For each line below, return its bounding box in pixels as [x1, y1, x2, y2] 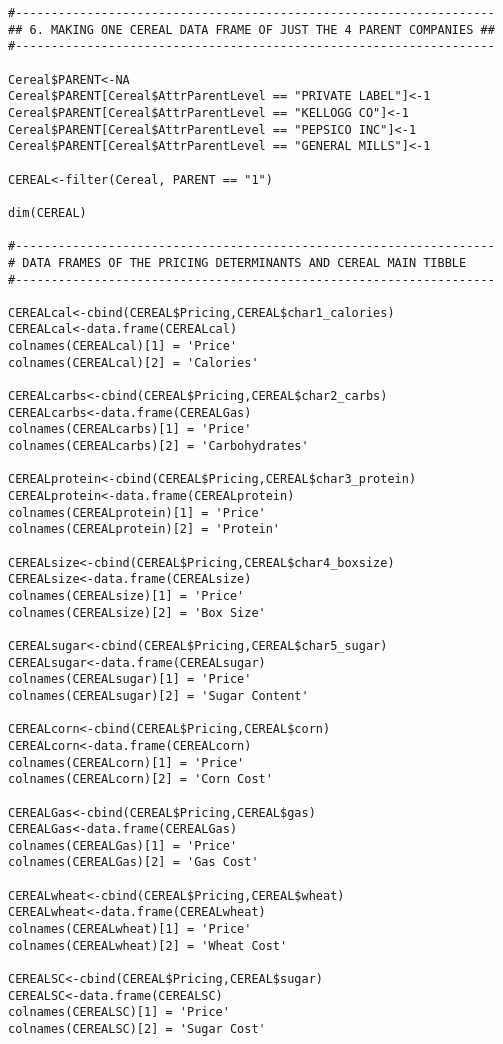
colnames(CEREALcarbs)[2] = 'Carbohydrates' [8, 439, 309, 454]
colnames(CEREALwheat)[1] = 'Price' [8, 922, 252, 937]
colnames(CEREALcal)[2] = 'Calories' [8, 355, 259, 370]
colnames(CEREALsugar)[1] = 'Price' [8, 672, 252, 687]
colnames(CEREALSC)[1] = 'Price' [8, 1005, 230, 1020]
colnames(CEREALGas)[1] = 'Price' [8, 838, 238, 853]
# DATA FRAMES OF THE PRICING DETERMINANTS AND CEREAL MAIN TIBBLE [8, 255, 467, 270]
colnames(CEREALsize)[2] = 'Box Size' [8, 605, 266, 620]
